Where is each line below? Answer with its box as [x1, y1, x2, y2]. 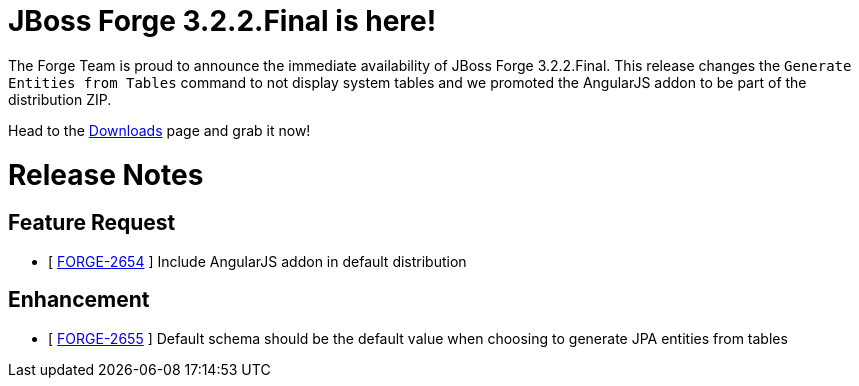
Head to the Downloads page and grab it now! [8, 121, 311, 139]
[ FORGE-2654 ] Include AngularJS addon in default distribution [48, 252, 467, 270]
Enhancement [8, 287, 150, 313]
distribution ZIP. [8, 90, 112, 108]
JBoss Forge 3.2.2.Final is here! [8, 4, 437, 38]
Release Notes [8, 157, 204, 192]
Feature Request [8, 210, 176, 236]
